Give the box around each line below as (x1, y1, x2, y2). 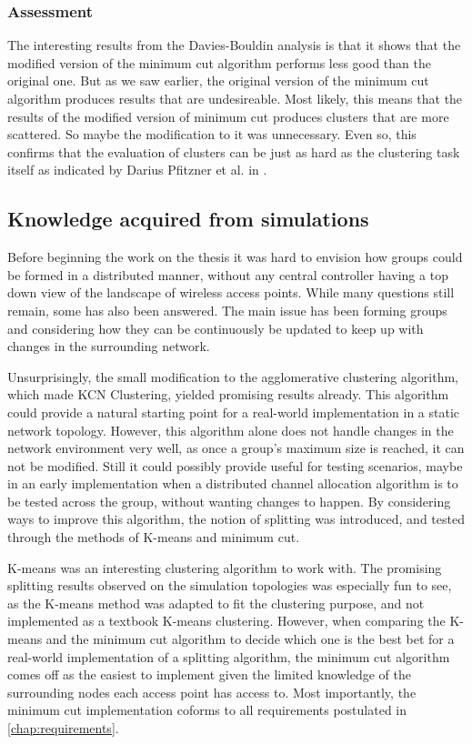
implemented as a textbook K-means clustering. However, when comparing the (7, 611, 446, 630)
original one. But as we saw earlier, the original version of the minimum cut (7, 71, 429, 90)
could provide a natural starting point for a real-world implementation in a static (7, 402, 460, 421)
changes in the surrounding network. (7, 337, 210, 356)
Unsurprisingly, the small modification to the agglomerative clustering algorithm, (7, 367, 458, 386)
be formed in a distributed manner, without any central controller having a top (7, 265, 448, 284)
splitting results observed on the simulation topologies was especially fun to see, (7, 576, 452, 595)
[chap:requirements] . (7, 719, 119, 738)
